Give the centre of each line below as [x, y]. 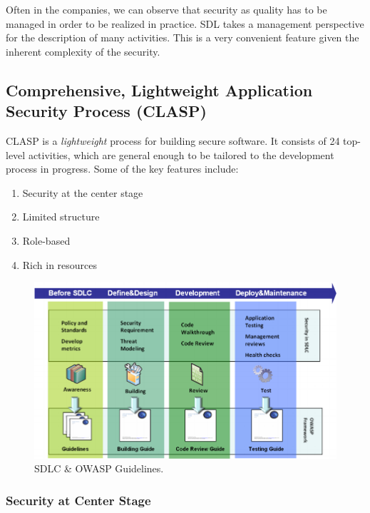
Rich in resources [60, 264]
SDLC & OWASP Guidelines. [99, 468]
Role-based [46, 240]
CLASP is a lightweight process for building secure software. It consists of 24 [173, 140]
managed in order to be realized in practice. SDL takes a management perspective [185, 23]
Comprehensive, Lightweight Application [159, 90]
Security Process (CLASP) [106, 111]
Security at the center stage [83, 192]
